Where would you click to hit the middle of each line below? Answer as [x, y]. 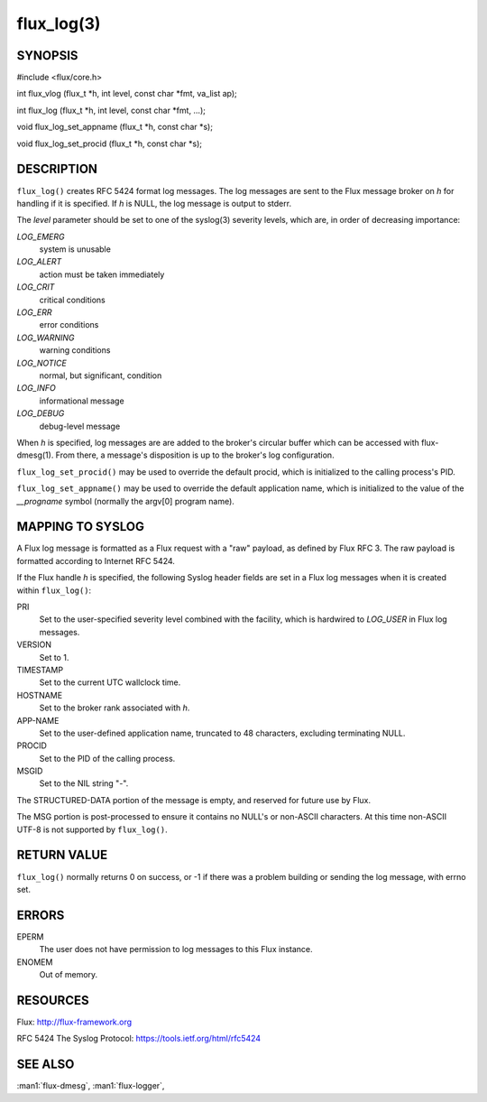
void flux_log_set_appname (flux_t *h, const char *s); [115, 127]
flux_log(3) [59, 23]
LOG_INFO [36, 388]
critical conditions [72, 300]
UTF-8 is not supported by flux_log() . [92, 829]
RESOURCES [53, 1000]
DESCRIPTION [57, 169]
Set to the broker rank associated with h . [115, 708]
